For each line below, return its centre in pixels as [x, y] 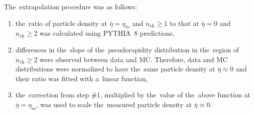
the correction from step [52, 95]
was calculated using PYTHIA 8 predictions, [107, 33]
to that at [184, 23]
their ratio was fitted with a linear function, [81, 78]
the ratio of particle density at [61, 23]
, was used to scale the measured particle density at [114, 104]
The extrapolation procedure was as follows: [70, 6]
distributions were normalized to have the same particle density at [115, 69]
